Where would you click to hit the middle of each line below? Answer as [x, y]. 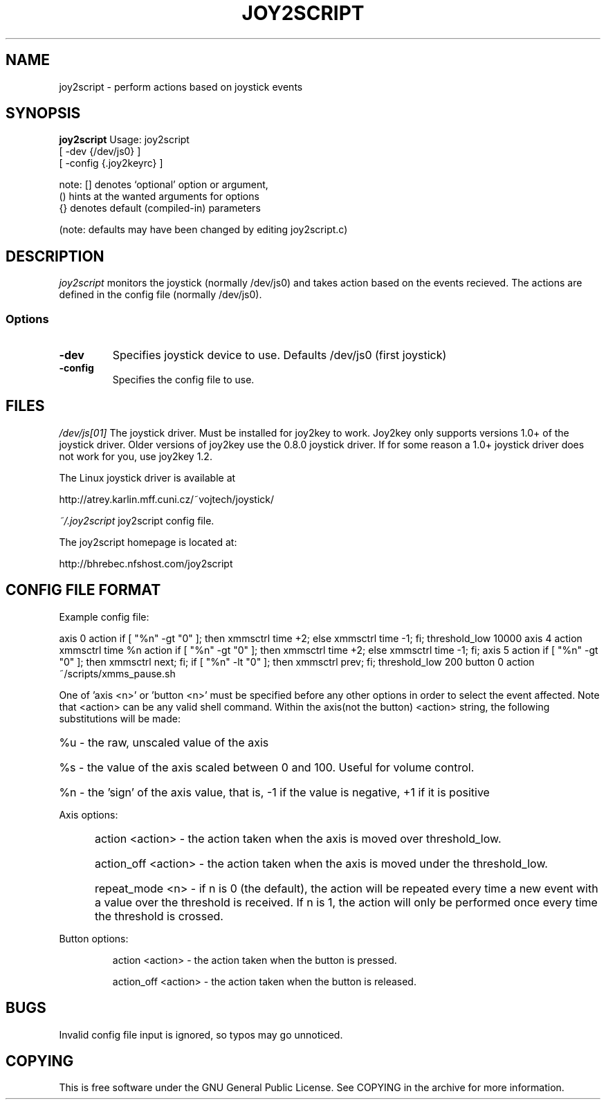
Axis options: [89, 814]
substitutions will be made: [120, 718]
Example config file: [104, 617]
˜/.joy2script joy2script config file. [137, 520]
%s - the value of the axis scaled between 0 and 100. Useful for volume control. [267, 767]
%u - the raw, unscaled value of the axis [164, 742]
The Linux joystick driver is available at [147, 477]
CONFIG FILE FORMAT [83, 590]
